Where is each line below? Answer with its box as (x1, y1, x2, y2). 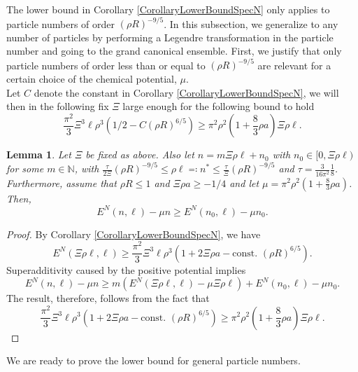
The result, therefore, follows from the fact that (6, 291, 210, 305)
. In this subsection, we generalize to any (164, 16, 338, 31)
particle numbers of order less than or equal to (6, 57, 206, 72)
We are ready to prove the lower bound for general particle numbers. (6, 353, 301, 368)
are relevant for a (257, 57, 331, 72)
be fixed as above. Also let (85, 147, 194, 162)
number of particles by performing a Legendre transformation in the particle (6, 29, 334, 44)
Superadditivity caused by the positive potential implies (6, 262, 246, 277)
